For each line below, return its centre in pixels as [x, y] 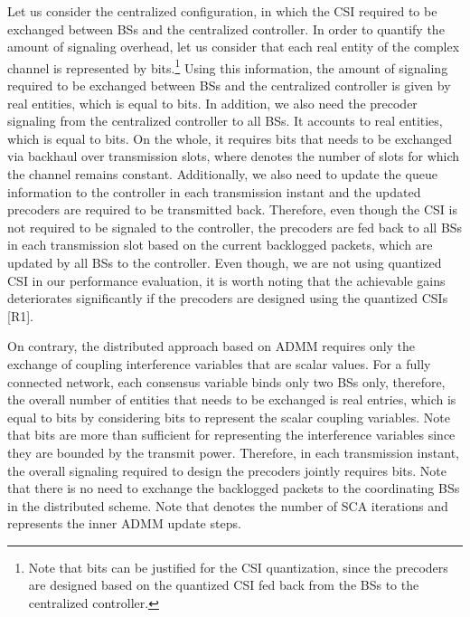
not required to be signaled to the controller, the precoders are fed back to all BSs [235, 227]
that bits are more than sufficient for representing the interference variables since [231, 435]
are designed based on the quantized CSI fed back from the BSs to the [224, 585]
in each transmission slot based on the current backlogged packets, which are [220, 245]
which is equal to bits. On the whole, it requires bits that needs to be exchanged [230, 138]
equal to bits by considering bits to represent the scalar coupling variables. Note [229, 417]
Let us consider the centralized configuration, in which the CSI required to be [222, 11]
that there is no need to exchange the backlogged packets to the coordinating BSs [234, 488]
